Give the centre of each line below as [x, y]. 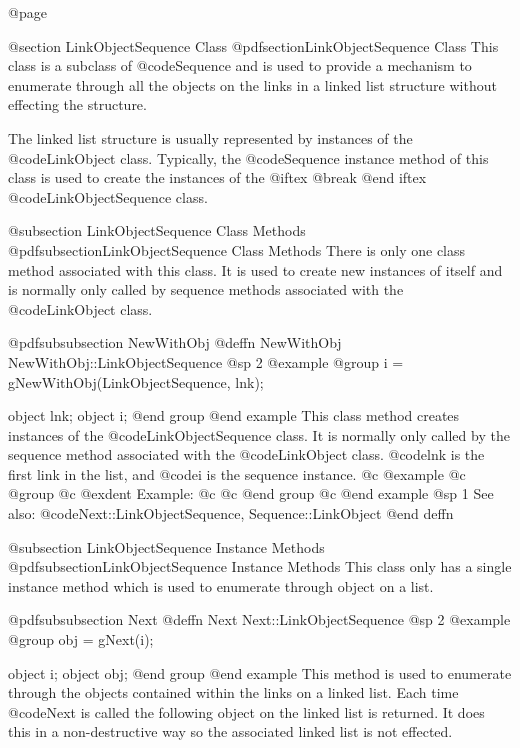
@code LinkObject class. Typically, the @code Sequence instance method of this [248, 157]
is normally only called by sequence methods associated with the [206, 289]
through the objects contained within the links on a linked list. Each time [233, 692]
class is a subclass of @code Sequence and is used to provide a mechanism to [240, 65]
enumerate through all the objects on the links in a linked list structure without [252, 84]
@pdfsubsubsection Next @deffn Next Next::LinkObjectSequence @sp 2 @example [259, 619]
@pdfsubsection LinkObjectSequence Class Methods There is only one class [237, 249]
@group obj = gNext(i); [81, 639]
